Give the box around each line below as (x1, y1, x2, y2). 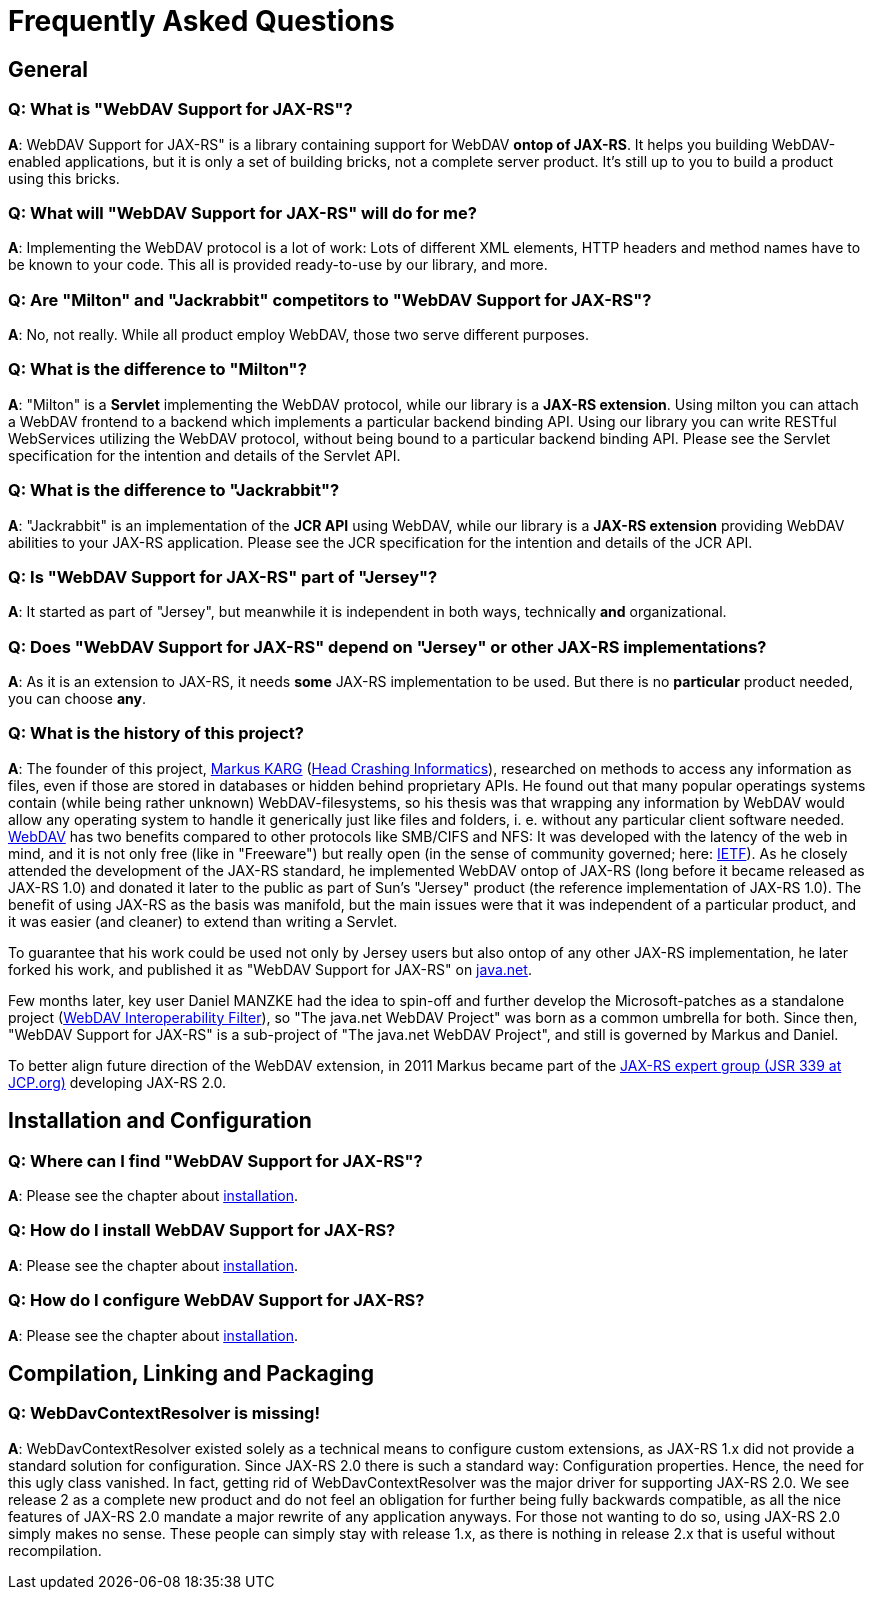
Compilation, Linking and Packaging (8, 1360, 374, 1386)
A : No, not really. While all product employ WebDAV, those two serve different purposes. (8, 326, 590, 344)
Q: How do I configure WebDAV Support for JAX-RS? (8, 1290, 425, 1311)
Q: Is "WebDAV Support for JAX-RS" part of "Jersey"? (8, 566, 438, 587)
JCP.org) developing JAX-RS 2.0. (8, 1073, 227, 1091)
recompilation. (8, 1541, 102, 1559)
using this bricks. (8, 169, 120, 187)
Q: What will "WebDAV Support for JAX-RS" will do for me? (8, 202, 477, 223)
